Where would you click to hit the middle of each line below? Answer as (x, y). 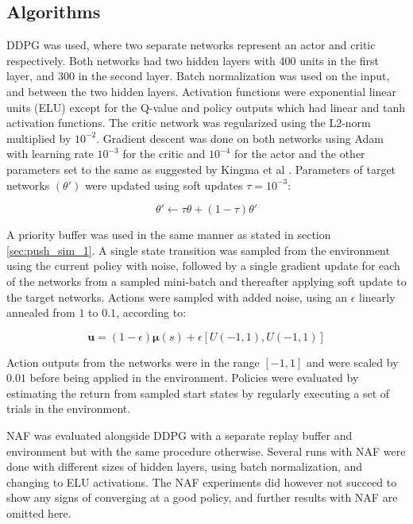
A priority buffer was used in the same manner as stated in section (169, 235)
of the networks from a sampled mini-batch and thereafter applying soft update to (206, 281)
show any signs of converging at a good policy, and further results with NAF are (202, 497)
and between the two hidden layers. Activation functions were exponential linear (202, 91)
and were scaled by (352, 362)
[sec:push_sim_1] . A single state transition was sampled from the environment (198, 250)
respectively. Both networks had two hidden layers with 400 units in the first (193, 60)
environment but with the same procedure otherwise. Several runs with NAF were (206, 451)
